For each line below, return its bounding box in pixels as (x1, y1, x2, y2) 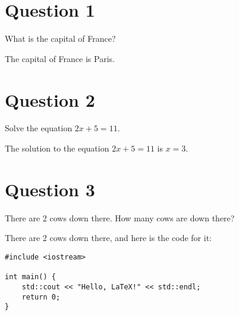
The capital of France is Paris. (5, 52, 115, 64)
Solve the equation (5, 122, 73, 134)
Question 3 (5, 177, 95, 201)
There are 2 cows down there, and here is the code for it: (5, 231, 212, 244)
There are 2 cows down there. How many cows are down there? (5, 211, 235, 224)
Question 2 (5, 87, 95, 112)
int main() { (5, 273, 56, 282)
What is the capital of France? (5, 32, 116, 45)
